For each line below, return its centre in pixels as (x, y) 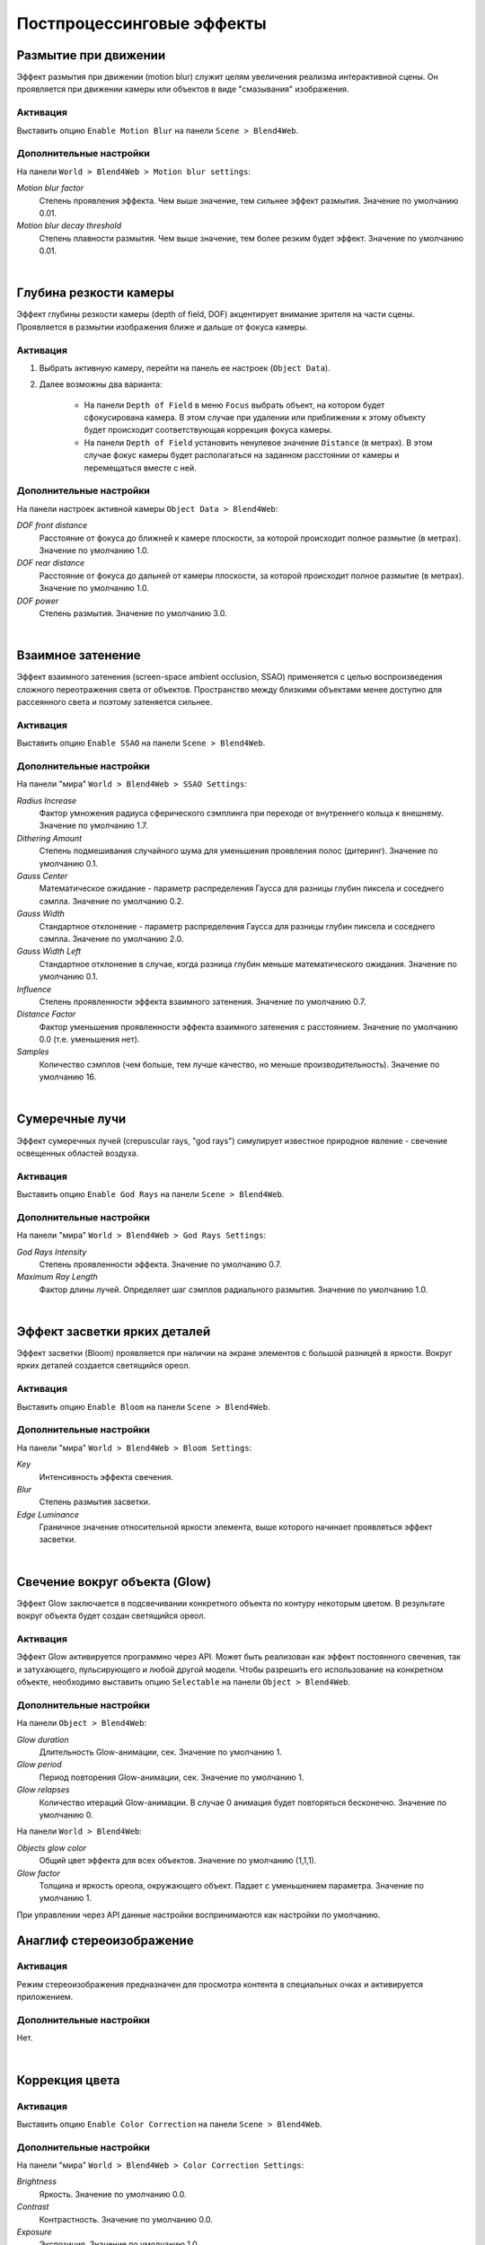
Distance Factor (46, 1014)
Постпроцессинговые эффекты (141, 23)
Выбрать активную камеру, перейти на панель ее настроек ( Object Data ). (185, 367)
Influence (34, 989)
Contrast (33, 2207)
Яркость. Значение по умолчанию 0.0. (113, 2194)
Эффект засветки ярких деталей (114, 1331)
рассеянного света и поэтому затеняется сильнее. (115, 701)
